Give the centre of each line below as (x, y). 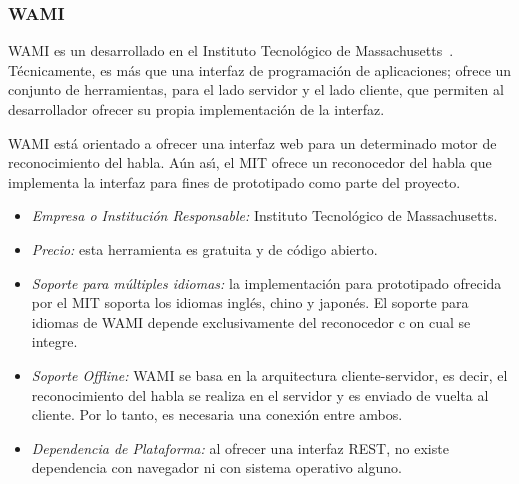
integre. (54, 341)
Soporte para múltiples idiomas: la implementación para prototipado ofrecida (266, 282)
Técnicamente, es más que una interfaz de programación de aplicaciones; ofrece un (260, 69)
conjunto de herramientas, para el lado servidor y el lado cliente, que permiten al (256, 89)
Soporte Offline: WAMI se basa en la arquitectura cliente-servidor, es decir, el (269, 374)
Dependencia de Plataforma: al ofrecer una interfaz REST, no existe (240, 447)
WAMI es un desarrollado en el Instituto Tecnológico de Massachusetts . (231, 50)
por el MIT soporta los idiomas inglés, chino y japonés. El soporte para (250, 302)
